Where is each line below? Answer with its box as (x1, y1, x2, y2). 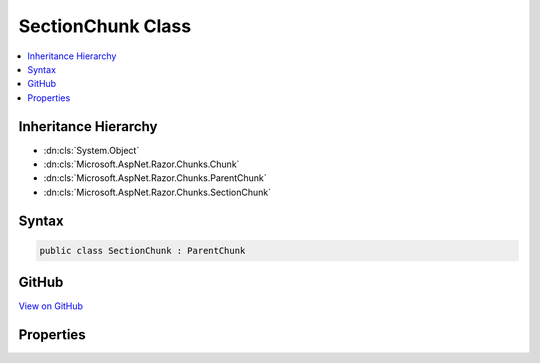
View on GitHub (18, 300, 84, 312)
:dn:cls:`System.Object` (43, 144, 140, 156)
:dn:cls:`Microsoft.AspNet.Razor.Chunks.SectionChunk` (43, 186, 272, 198)
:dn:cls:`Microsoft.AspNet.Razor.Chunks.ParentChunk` (43, 172, 267, 184)
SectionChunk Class (18, 15, 192, 37)
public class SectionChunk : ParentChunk (39, 245, 246, 256)
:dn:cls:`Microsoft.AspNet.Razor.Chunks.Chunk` (43, 158, 240, 170)
